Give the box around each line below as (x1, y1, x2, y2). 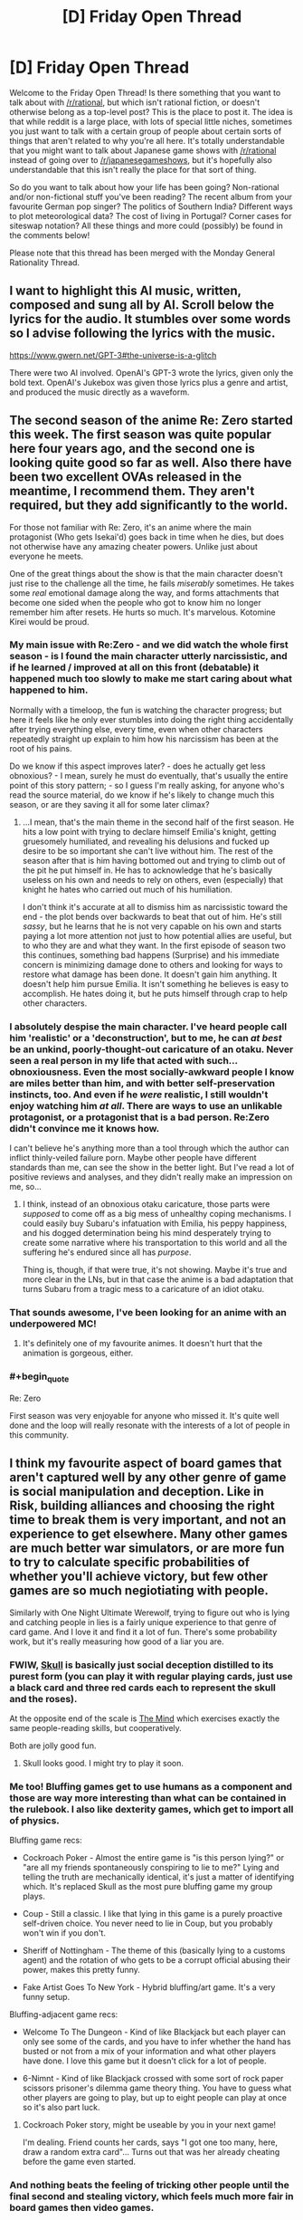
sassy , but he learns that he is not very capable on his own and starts (22, 921, 282, 932)
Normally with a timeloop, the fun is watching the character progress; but (9, 704, 282, 715)
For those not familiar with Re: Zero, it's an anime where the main (9, 522, 251, 532)
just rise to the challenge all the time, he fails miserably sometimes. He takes (9, 578, 295, 588)
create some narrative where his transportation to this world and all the (22, 1238, 288, 1249)
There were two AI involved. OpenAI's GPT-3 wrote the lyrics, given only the (9, 367, 294, 378)
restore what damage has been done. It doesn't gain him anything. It (22, 969, 278, 980)
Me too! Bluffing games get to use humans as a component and (9, 1781, 292, 1794)
